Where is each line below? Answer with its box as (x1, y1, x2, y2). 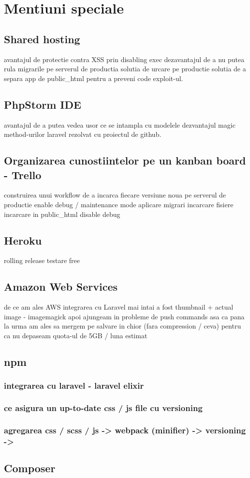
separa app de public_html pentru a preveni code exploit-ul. (4, 73, 183, 83)
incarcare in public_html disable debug (4, 209, 120, 219)
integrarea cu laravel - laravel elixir (4, 379, 144, 392)
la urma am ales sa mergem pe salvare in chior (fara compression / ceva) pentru (4, 321, 241, 331)
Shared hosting (4, 31, 80, 46)
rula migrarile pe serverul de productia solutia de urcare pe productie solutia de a (4, 64, 246, 74)
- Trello (4, 167, 42, 182)
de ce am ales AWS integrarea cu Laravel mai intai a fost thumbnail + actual (4, 302, 234, 312)
